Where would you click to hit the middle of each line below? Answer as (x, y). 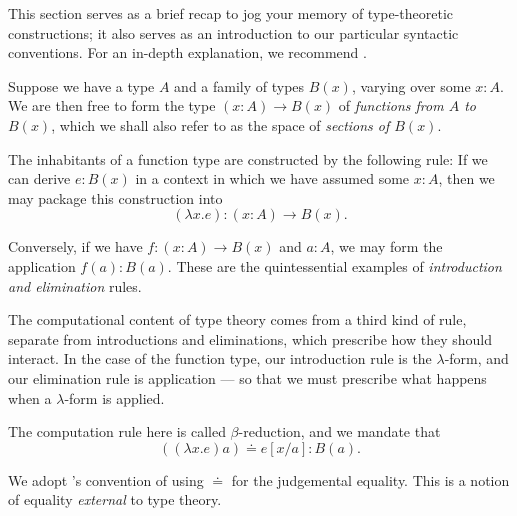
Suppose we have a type (81, 85)
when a (30, 397)
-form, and (476, 358)
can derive (39, 178)
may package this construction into (115, 197)
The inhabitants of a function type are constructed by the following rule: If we (248, 158)
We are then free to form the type (112, 105)
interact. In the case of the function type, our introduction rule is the (220, 358)
